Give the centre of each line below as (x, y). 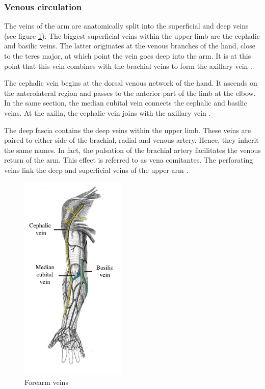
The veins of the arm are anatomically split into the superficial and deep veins (126, 26)
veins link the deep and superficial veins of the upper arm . (96, 170)
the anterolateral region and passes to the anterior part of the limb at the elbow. (130, 93)
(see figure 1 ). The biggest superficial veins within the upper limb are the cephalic (132, 35)
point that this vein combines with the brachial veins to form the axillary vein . (128, 66)
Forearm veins (46, 382)
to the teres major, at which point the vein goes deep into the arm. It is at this (128, 56)
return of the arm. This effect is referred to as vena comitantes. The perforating (129, 160)
